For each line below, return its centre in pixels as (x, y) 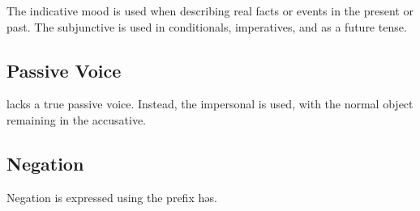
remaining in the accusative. (77, 119)
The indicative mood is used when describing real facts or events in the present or (210, 11)
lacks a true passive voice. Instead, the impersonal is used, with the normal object (210, 104)
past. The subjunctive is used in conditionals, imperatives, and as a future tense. (207, 26)
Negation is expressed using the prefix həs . (112, 197)
